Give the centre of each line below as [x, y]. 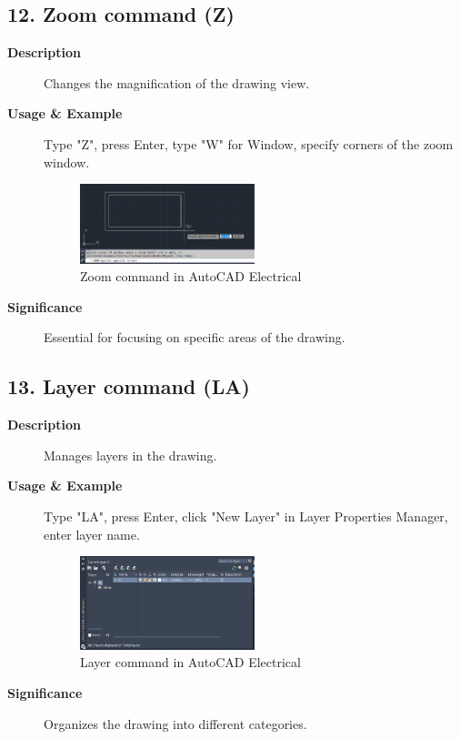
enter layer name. [92, 534]
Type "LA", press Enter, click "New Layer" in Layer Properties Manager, [246, 516]
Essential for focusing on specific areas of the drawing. [195, 337]
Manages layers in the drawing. [130, 455]
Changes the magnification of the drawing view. [177, 82]
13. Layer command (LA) [129, 386]
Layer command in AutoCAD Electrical [190, 662]
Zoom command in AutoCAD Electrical [191, 276]
